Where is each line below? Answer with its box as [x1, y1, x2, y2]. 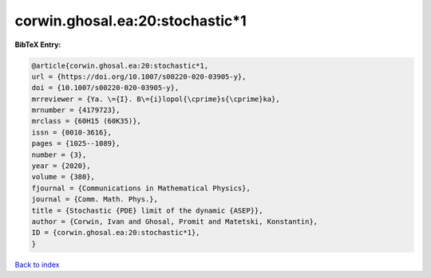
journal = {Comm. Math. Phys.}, [31, 195, 159, 204]
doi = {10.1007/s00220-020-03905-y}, [31, 84, 180, 92]
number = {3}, [31, 150, 87, 159]
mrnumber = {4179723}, [31, 106, 121, 115]
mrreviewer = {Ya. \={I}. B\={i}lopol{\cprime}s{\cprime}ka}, [31, 94, 280, 104]
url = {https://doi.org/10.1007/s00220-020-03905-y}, [31, 72, 247, 81]
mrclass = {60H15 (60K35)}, [31, 116, 141, 126]
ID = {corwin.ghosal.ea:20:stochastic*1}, [31, 228, 200, 237]
